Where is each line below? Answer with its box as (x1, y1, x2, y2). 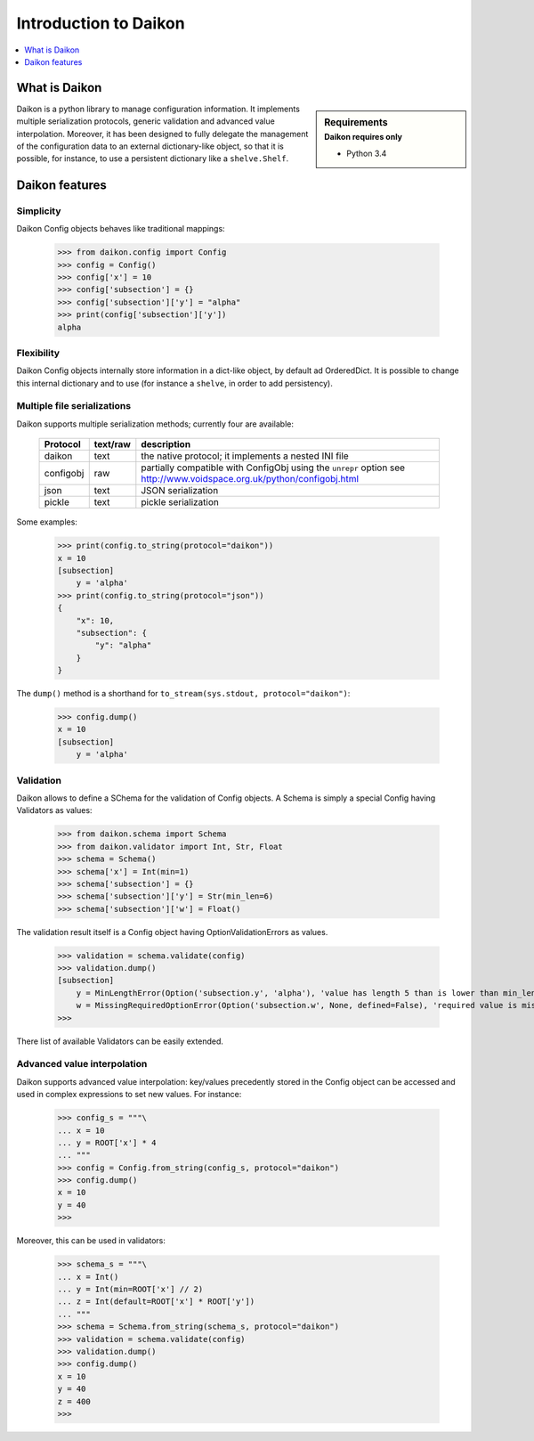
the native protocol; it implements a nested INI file (141, 450, 349, 462)
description (141, 438, 191, 451)
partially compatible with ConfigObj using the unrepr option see (141, 461, 405, 474)
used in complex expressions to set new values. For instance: (16, 1089, 242, 1100)
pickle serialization (141, 496, 220, 509)
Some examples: (16, 517, 77, 527)
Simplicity (16, 205, 61, 217)
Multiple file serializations (16, 400, 132, 412)
